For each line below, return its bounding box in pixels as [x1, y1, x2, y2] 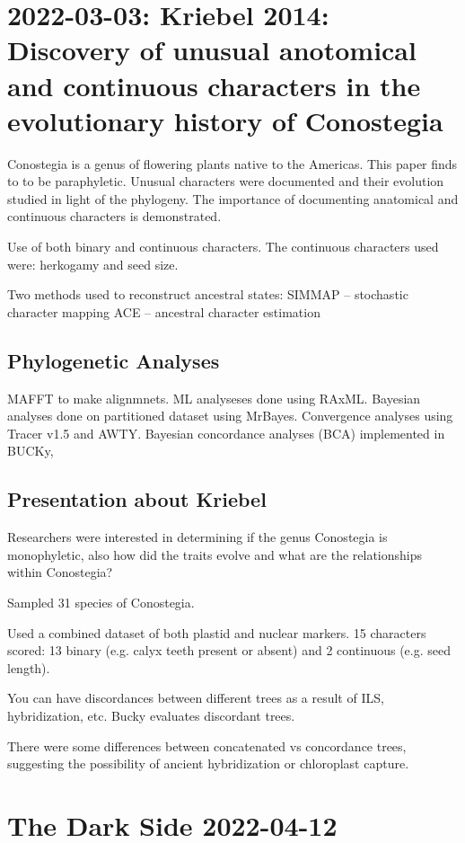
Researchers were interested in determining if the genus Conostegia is [7, 528, 388, 546]
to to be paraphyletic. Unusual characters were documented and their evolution [7, 172, 444, 191]
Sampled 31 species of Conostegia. [7, 593, 195, 611]
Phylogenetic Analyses [7, 346, 220, 374]
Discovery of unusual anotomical [7, 31, 417, 68]
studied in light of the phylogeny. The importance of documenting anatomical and [7, 189, 459, 208]
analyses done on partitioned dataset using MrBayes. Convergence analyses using [7, 406, 453, 425]
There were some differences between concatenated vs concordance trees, [7, 736, 407, 755]
